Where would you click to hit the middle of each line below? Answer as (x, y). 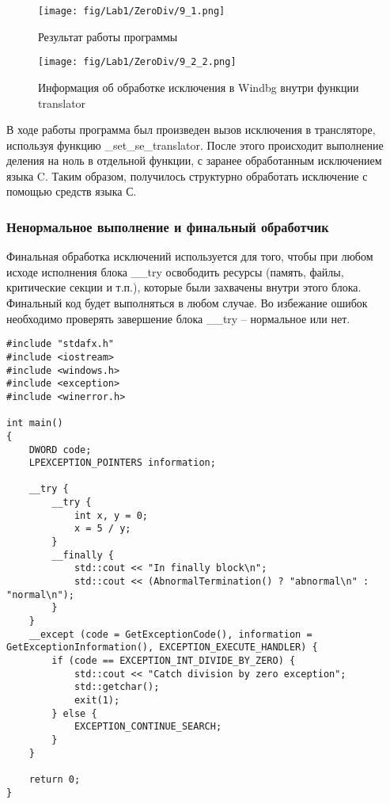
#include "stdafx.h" (61, 344)
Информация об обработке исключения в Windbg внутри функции (199, 87)
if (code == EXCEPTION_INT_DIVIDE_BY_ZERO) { (174, 661)
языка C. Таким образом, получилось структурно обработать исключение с (187, 175)
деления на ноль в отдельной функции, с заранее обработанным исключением (194, 160)
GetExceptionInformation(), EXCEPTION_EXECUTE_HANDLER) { (162, 648)
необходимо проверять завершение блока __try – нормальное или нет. (178, 318)
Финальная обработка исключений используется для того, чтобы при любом (190, 256)
